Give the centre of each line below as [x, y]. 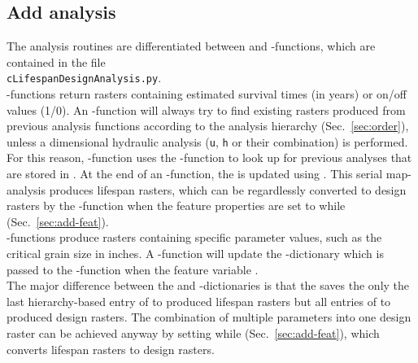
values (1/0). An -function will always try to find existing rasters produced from [206, 109]
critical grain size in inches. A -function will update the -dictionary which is [195, 254]
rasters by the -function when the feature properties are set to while [176, 206]
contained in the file [56, 61]
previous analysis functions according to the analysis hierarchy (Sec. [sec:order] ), [208, 126]
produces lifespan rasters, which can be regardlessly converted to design [228, 189]
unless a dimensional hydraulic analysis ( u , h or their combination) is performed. [207, 141]
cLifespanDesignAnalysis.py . [84, 78]
